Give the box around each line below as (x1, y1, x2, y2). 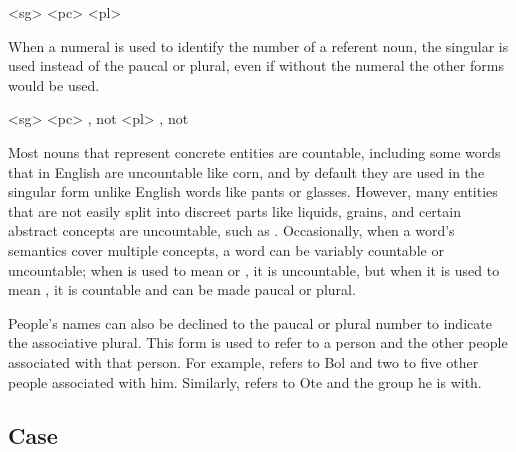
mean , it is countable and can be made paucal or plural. (8, 279, 356, 300)
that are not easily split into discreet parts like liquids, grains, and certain (8, 200, 461, 221)
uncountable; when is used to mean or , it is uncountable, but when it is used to (8, 259, 500, 280)
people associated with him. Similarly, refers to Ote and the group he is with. (8, 371, 482, 392)
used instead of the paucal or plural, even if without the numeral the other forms (8, 55, 504, 76)
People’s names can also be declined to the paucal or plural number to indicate (8, 312, 492, 333)
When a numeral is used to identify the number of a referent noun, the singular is (8, 35, 509, 56)
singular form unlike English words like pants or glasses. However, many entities (8, 181, 498, 202)
